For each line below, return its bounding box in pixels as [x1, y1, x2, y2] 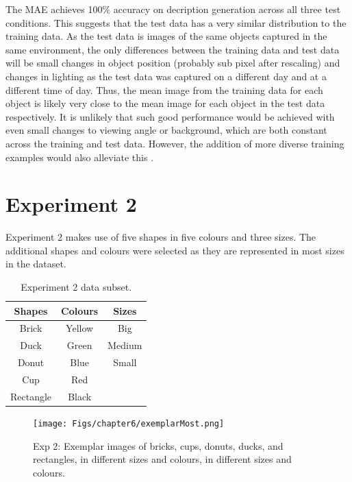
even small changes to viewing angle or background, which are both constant [5, 123, 327, 137]
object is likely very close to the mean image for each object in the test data [5, 96, 325, 110]
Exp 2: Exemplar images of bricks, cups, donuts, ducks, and [33, 438, 284, 453]
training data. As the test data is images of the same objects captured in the [5, 29, 327, 43]
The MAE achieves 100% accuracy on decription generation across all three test [5, 2, 341, 16]
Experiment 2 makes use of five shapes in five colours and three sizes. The [5, 230, 316, 244]
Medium [108, 338, 142, 352]
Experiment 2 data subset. [21, 280, 132, 294]
